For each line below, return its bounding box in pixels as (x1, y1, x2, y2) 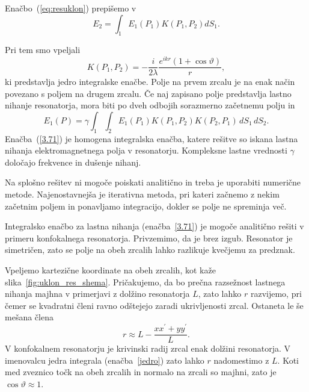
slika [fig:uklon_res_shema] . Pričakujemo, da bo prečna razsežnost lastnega (5, 275, 286, 288)
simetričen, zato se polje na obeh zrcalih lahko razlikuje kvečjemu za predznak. (5, 243, 295, 256)
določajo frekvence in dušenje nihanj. (5, 155, 141, 168)
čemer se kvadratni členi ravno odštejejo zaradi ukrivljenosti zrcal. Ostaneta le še (5, 299, 304, 311)
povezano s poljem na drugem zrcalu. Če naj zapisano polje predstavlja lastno (5, 87, 292, 99)
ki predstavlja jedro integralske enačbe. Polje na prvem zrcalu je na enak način (5, 75, 295, 88)
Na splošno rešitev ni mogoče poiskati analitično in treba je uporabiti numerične (5, 176, 301, 188)
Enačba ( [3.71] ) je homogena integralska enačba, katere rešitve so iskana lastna (5, 132, 298, 145)
